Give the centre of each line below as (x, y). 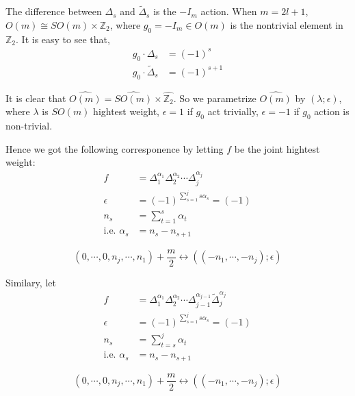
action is (332, 111)
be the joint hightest (277, 148)
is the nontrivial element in (287, 24)
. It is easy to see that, (63, 39)
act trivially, (233, 111)
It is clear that (36, 98)
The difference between (54, 11)
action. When (229, 11)
